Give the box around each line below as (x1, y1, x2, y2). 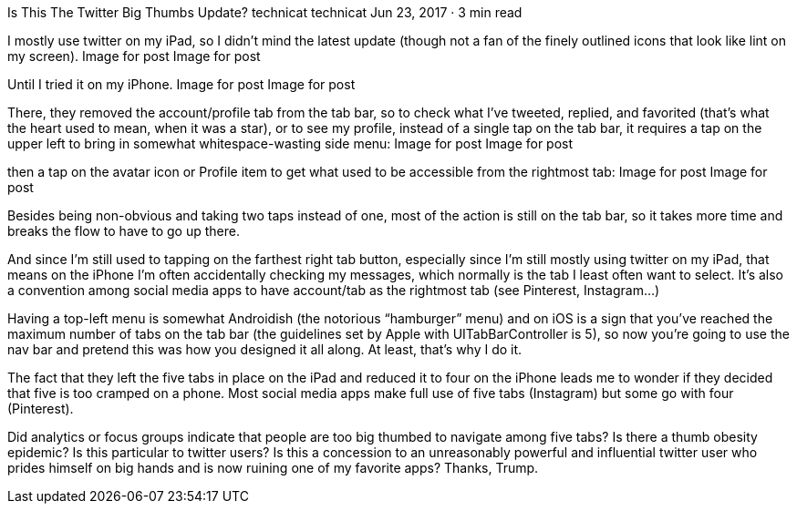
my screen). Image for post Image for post (7, 48, 261, 64)
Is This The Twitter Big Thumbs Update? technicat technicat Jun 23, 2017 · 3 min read (7, 5, 523, 20)
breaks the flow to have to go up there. (7, 223, 240, 239)
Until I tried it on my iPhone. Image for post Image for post (7, 77, 356, 92)
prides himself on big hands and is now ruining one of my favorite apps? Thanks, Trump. (7, 460, 539, 475)
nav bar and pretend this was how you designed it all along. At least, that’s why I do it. (7, 342, 523, 357)
